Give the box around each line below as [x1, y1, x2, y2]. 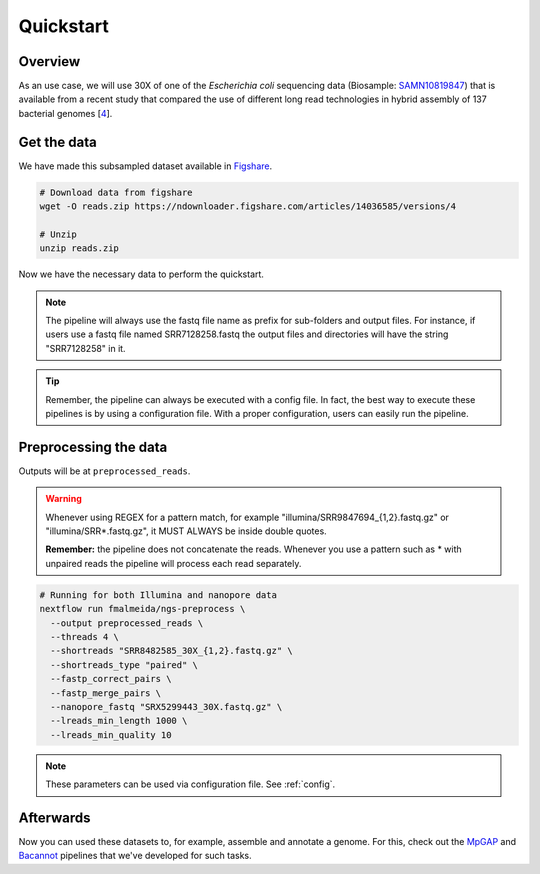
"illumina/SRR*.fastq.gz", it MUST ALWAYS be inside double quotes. [45, 525, 327, 537]
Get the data [18, 133, 97, 150]
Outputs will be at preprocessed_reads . [18, 465, 191, 477]
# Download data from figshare [39, 186, 194, 198]
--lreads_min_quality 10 [50, 729, 172, 740]
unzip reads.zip [39, 243, 120, 254]
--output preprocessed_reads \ [50, 617, 204, 629]
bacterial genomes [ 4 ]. [18, 107, 113, 119]
